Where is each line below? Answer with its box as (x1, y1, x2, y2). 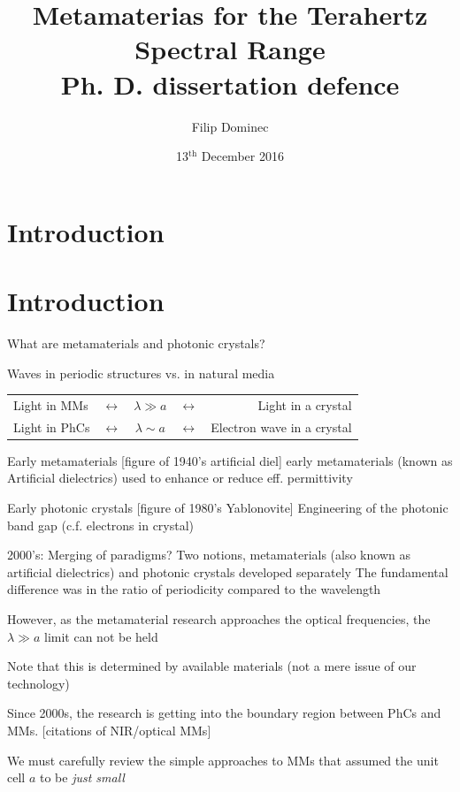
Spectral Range (134, 31, 326, 67)
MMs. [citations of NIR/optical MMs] (7, 721, 211, 739)
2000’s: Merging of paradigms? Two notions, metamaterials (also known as (7, 545, 410, 564)
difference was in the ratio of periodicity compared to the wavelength (7, 580, 381, 598)
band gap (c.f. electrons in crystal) (7, 515, 195, 534)
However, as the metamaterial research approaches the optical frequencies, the (7, 610, 431, 628)
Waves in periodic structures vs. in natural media (7, 363, 275, 382)
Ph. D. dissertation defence (60, 65, 400, 102)
